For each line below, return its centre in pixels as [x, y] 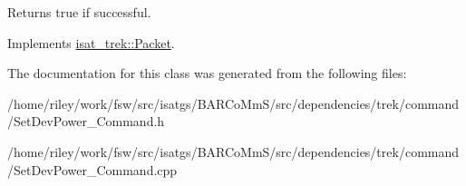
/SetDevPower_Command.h [86, 121]
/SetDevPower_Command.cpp [92, 169]
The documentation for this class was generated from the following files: [207, 73]
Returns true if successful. [79, 12]
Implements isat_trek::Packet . [91, 42]
